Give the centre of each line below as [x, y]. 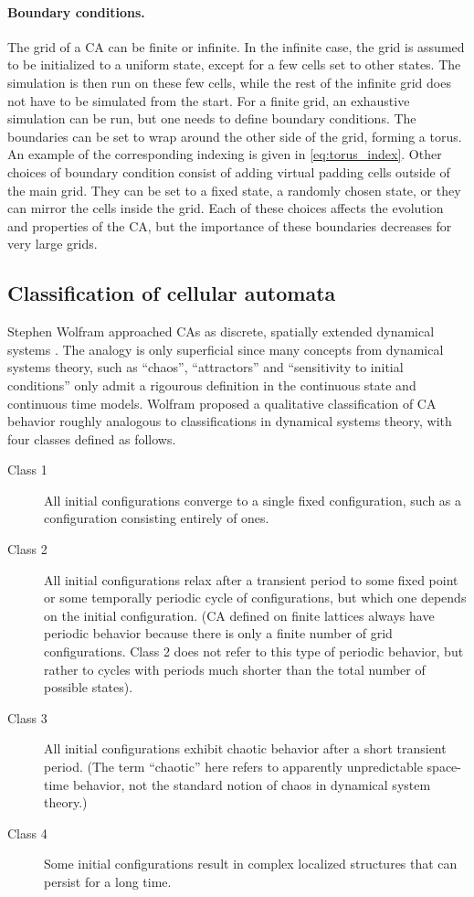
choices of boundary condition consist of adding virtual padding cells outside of [229, 171]
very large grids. [53, 244]
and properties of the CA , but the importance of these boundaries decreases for [230, 225]
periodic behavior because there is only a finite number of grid [218, 633]
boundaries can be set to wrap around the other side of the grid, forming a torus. [235, 136]
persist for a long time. [108, 881]
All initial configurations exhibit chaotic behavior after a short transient [245, 748]
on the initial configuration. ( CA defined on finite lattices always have [239, 615]
